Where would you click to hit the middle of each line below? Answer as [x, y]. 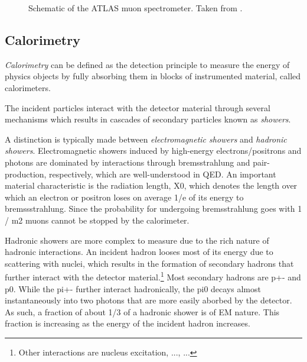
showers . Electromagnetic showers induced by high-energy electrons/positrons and [153, 151]
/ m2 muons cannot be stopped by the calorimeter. [97, 220]
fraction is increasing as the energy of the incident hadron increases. [128, 323]
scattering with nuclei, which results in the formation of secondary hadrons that [149, 263]
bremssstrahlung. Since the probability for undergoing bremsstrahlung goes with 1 [153, 209]
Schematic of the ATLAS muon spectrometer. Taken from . [135, 8]
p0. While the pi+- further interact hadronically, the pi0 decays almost [133, 288]
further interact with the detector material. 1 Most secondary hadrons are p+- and [153, 276]
